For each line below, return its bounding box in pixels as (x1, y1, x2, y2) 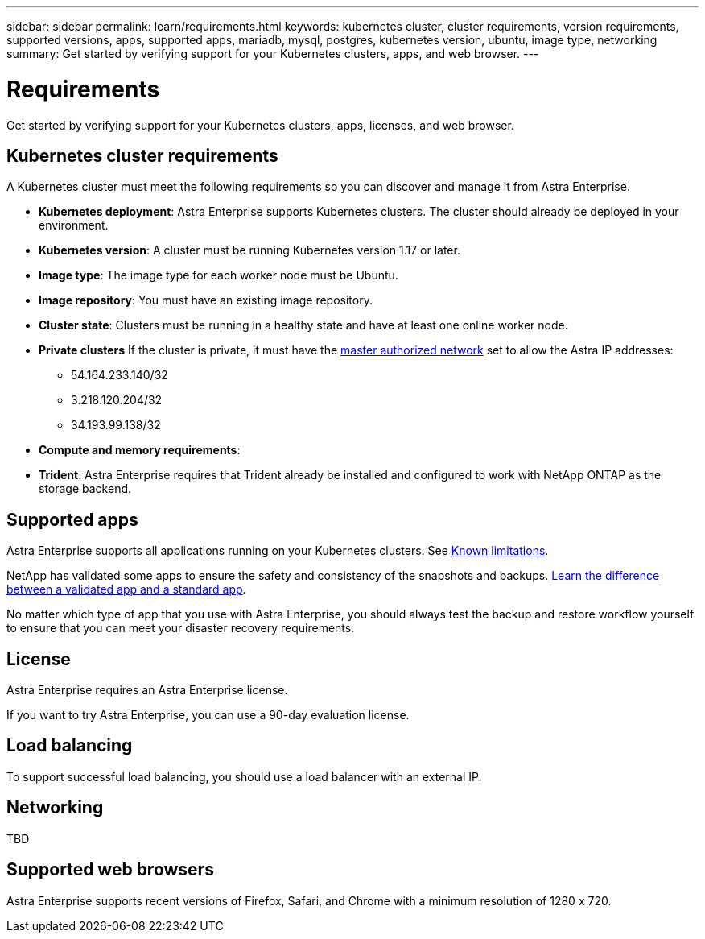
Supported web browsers (6, 859, 214, 880)
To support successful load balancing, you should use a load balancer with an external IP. (6, 769, 482, 784)
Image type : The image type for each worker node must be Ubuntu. (39, 268, 398, 283)
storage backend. (39, 482, 132, 496)
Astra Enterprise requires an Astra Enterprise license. (6, 683, 288, 697)
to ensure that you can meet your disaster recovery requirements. (6, 621, 355, 635)
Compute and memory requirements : (39, 443, 241, 457)
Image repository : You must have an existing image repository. (39, 293, 373, 308)
